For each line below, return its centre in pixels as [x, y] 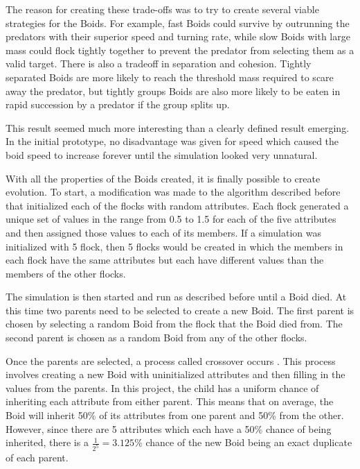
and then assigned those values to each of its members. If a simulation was [163, 232]
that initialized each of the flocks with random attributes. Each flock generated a [177, 205]
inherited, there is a [47, 442]
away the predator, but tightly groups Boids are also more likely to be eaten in [173, 91]
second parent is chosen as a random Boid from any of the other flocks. [156, 338]
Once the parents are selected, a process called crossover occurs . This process [171, 360]
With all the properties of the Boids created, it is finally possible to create [163, 178]
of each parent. [37, 458]
